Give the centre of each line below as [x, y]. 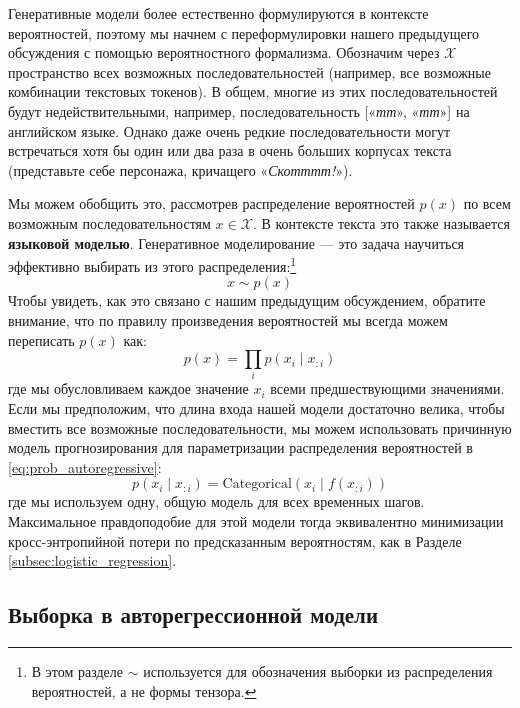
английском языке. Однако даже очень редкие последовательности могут [229, 130]
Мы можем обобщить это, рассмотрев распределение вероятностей [211, 203]
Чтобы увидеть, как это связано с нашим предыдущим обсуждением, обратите [247, 300]
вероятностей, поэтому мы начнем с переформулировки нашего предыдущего [244, 32]
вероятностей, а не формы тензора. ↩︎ [144, 690]
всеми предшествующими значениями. [387, 388]
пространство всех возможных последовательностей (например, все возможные [249, 71]
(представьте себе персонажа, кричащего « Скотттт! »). [180, 169]
